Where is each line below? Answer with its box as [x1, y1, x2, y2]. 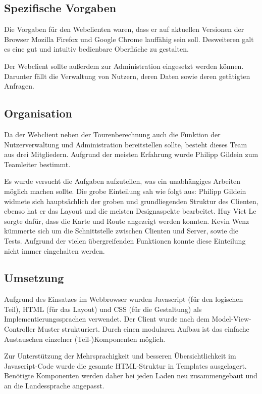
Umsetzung [4, 270, 64, 286]
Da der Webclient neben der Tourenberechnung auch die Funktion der [4, 129, 221, 139]
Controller [4, 324, 35, 334]
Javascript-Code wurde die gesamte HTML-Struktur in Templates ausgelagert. [4, 360, 247, 371]
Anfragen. [4, 81, 34, 91]
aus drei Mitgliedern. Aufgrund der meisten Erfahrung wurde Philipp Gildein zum [4, 149, 258, 160]
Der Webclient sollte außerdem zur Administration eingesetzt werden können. [4, 60, 244, 71]
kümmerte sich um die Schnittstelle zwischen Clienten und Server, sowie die [4, 225, 238, 236]
